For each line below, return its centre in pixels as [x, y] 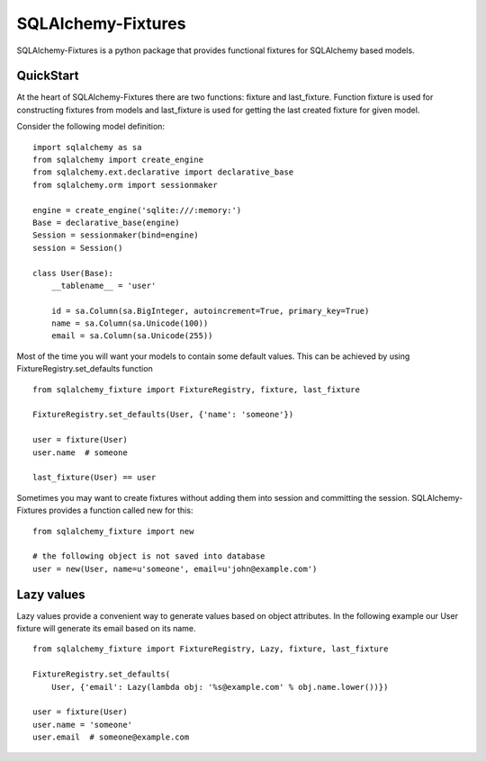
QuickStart [48, 76]
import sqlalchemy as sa [87, 147]
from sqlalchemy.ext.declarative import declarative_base [163, 172]
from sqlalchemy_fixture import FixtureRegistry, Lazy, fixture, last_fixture [211, 649]
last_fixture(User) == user [94, 478]
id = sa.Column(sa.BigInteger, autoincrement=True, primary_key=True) [210, 311]
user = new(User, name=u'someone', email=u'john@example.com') [175, 569]
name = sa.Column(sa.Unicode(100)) [130, 323]
